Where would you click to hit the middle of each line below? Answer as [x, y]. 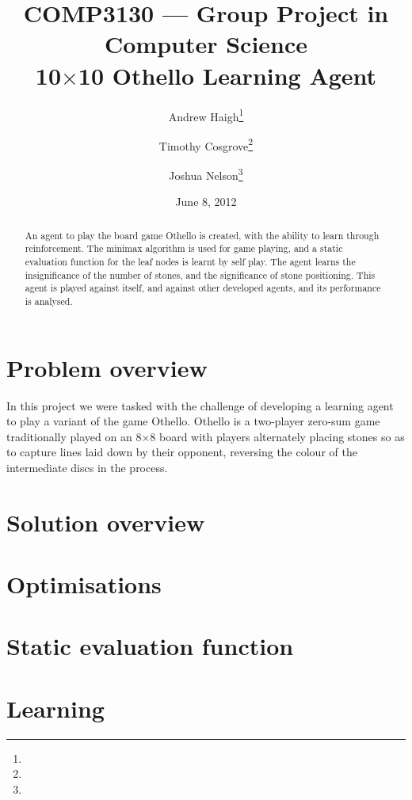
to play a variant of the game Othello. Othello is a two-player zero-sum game [193, 421]
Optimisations [84, 584]
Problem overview [107, 367]
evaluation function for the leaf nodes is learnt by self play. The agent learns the [190, 261]
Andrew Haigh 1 [206, 115]
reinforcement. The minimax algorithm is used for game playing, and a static [184, 248]
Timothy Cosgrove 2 [206, 144]
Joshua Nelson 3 [206, 174]
